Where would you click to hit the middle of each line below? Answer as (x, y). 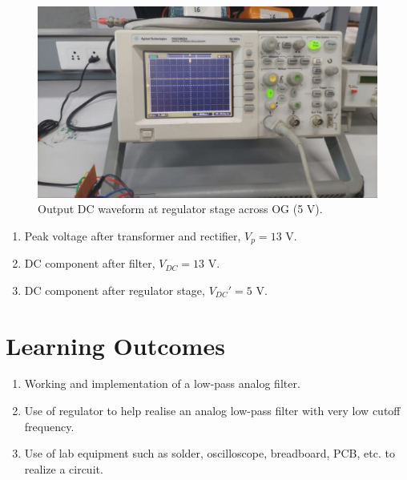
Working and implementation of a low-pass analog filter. (162, 383)
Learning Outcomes (115, 345)
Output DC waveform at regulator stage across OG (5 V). (180, 209)
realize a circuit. (64, 468)
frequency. (49, 426)
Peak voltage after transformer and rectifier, (133, 235)
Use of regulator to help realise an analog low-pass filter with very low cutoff (212, 411)
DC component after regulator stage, (115, 290)
